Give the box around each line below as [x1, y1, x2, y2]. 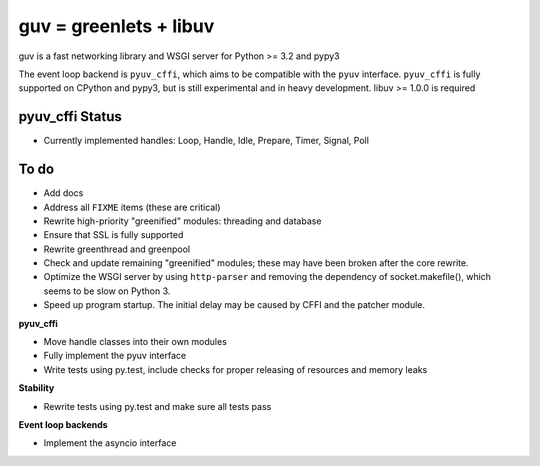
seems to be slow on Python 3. [43, 285, 171, 297]
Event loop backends [18, 419, 109, 430]
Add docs [43, 187, 84, 199]
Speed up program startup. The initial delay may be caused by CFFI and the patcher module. [43, 299, 425, 311]
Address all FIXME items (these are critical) [43, 201, 221, 213]
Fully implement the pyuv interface [43, 350, 187, 362]
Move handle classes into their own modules [43, 336, 227, 348]
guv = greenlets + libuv [18, 15, 215, 37]
